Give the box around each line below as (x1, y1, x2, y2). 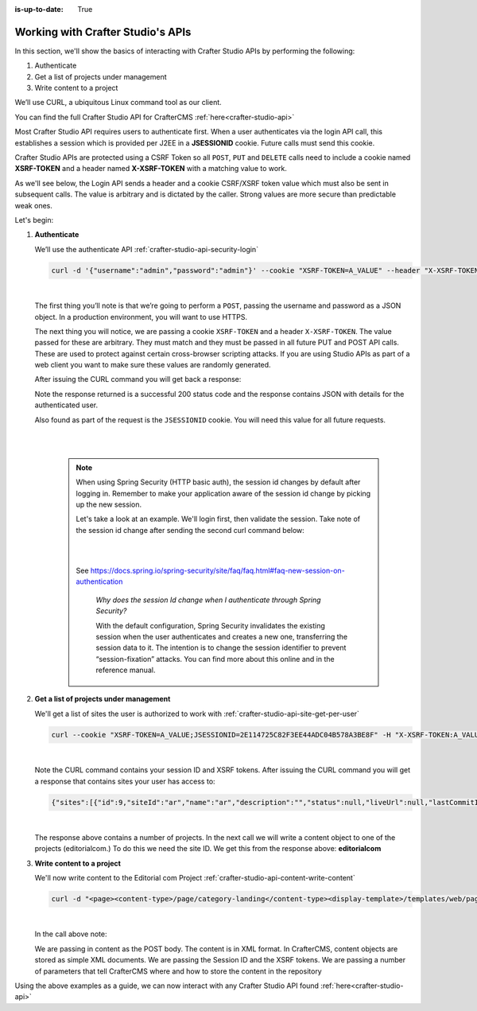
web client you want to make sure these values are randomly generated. (34, 360, 271, 370)
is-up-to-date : (14, 5, 64, 14)
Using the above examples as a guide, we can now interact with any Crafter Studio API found (14, 981, 320, 990)
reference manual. (95, 665, 156, 675)
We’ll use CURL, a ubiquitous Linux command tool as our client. (14, 98, 222, 107)
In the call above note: (34, 929, 107, 939)
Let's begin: (14, 215, 54, 224)
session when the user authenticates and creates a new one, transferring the (95, 632, 348, 641)
